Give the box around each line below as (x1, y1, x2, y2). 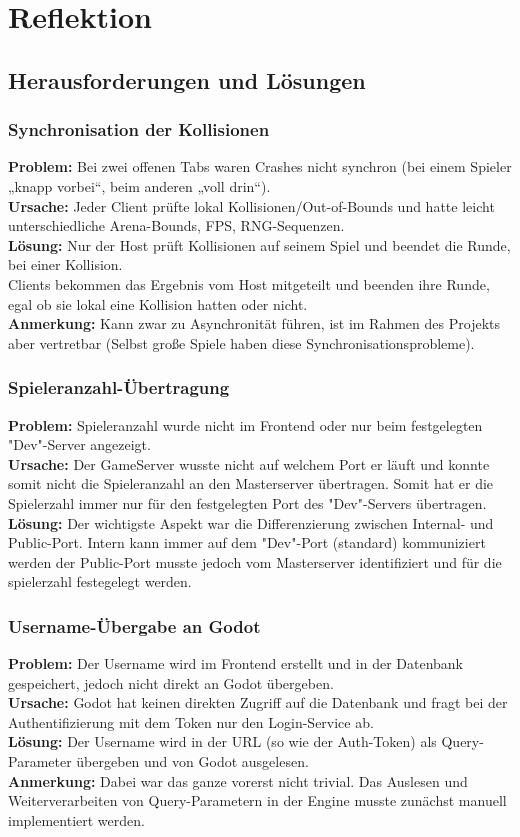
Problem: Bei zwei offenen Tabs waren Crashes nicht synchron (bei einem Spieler (8, 156, 512, 177)
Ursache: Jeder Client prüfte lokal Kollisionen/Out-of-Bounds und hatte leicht (8, 195, 495, 216)
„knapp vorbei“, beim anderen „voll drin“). (8, 175, 271, 196)
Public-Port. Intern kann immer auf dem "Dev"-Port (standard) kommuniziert (8, 532, 486, 553)
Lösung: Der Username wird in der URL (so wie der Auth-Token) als (8, 731, 437, 752)
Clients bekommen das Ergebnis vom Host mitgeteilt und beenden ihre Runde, (8, 273, 490, 294)
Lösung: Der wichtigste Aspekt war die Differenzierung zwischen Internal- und (8, 512, 494, 533)
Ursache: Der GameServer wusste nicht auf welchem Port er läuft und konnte (8, 453, 490, 474)
